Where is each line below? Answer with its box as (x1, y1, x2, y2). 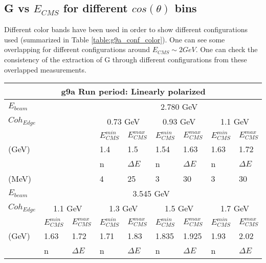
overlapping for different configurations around (4, 44, 150, 55)
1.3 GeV (109, 202, 138, 214)
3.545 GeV (132, 187, 170, 200)
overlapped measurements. (4, 64, 86, 75)
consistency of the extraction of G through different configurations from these (4, 54, 247, 64)
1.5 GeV (165, 202, 194, 214)
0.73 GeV (107, 115, 140, 128)
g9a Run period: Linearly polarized (61, 85, 206, 98)
